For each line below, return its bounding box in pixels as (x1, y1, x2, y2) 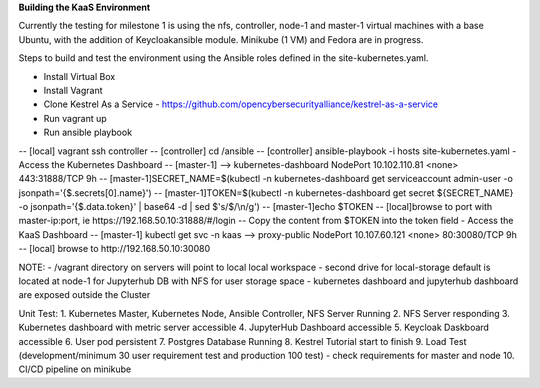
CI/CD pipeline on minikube (18, 363, 132, 375)
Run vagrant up (43, 112, 107, 124)
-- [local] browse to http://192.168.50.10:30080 (18, 243, 211, 255)
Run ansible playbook (43, 126, 133, 139)
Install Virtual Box (43, 70, 116, 82)
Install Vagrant (43, 84, 104, 96)
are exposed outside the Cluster (18, 289, 151, 301)
